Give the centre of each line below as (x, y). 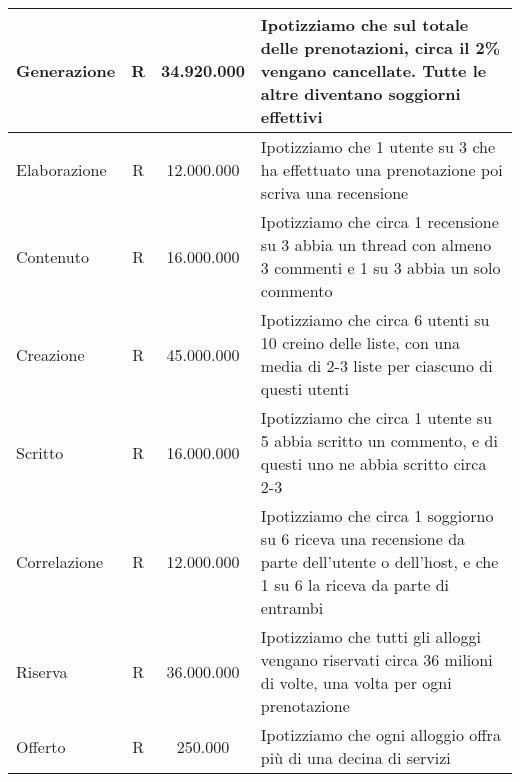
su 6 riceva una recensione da (363, 538)
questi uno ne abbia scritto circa (373, 463)
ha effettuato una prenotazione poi (381, 169)
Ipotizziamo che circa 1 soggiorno (377, 515)
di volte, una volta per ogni (356, 682)
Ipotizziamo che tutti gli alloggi (370, 636)
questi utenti (304, 388)
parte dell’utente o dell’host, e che (379, 561)
